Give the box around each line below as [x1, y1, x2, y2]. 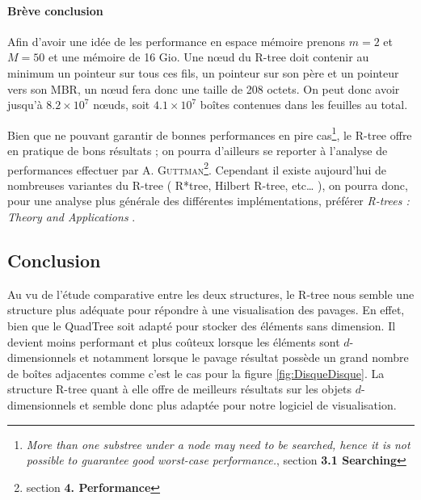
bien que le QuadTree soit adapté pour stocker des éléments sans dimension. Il [7, 317, 396, 334]
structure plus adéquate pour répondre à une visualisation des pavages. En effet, [7, 301, 405, 318]
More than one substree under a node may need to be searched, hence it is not [26, 435, 410, 452]
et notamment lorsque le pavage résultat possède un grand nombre [79, 349, 409, 366]
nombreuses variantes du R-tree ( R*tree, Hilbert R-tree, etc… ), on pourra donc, [7, 176, 408, 193]
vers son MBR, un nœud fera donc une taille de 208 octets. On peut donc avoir [7, 80, 400, 97]
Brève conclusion [7, 2, 103, 19]
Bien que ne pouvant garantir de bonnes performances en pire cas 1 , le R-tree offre [7, 124, 412, 143]
